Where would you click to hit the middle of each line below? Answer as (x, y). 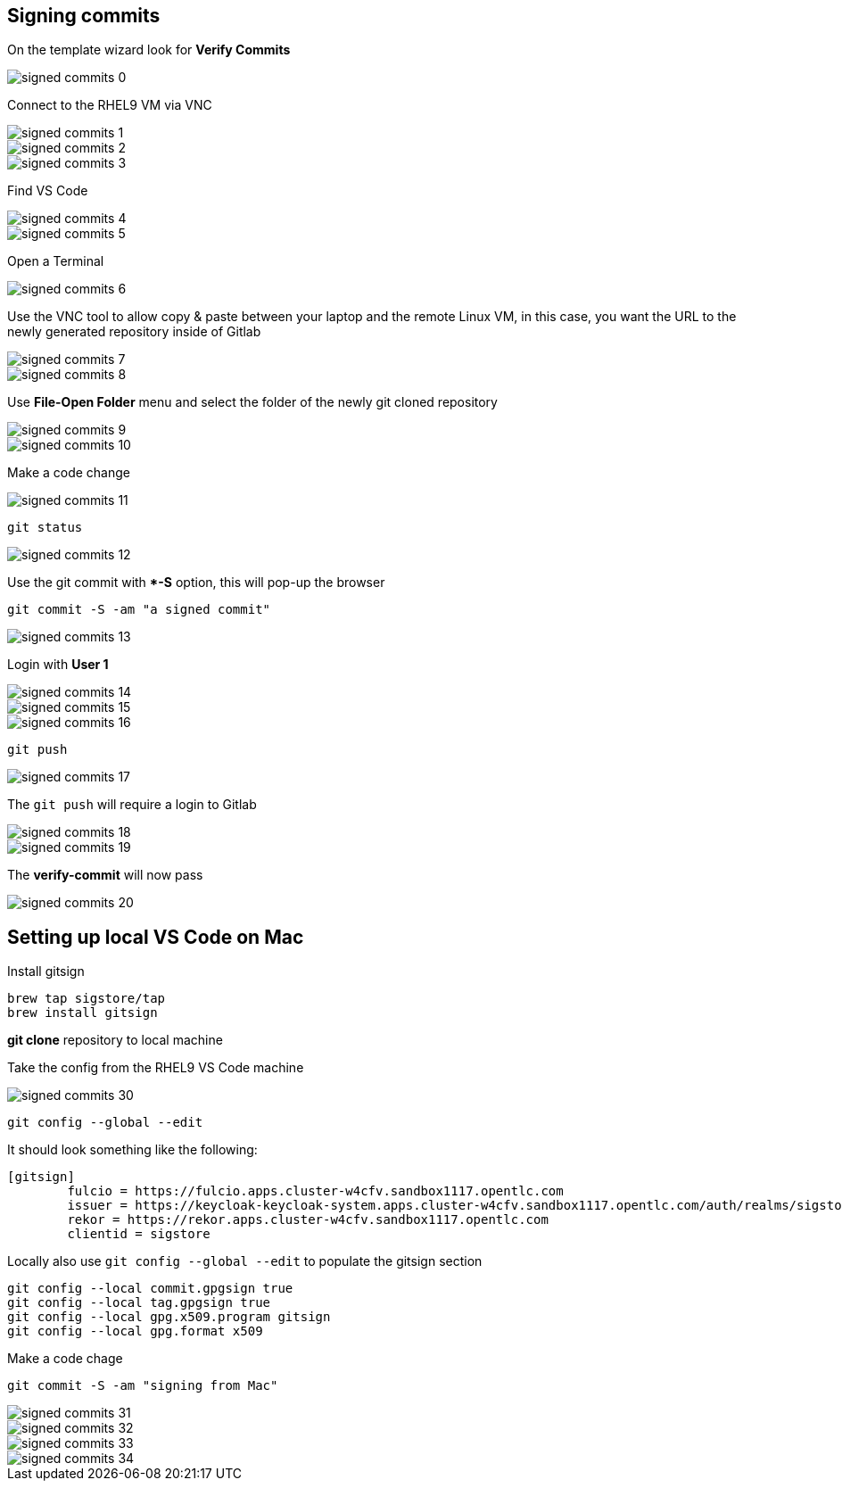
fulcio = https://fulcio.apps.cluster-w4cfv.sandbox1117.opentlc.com (315, 1191)
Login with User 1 (58, 665)
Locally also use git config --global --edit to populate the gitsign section (245, 1261)
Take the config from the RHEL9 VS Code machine (156, 1068)
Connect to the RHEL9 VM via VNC (110, 105)
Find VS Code (48, 191)
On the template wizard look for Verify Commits (149, 50)
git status (45, 528)
